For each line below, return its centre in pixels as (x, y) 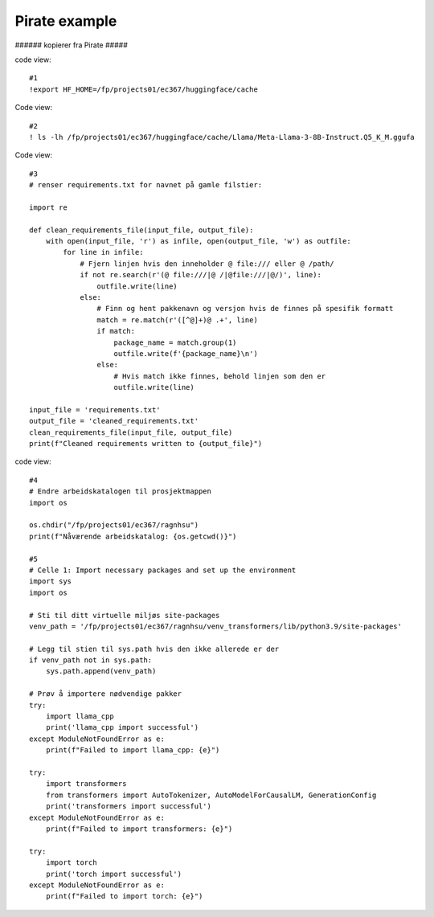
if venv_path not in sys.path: (91, 660)
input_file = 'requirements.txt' (95, 409)
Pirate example (66, 21)
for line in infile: (103, 252)
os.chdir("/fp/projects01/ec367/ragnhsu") (114, 525)
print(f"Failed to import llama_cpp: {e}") (133, 750)
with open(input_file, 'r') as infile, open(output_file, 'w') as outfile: (198, 242)
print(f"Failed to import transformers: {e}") (139, 829)
